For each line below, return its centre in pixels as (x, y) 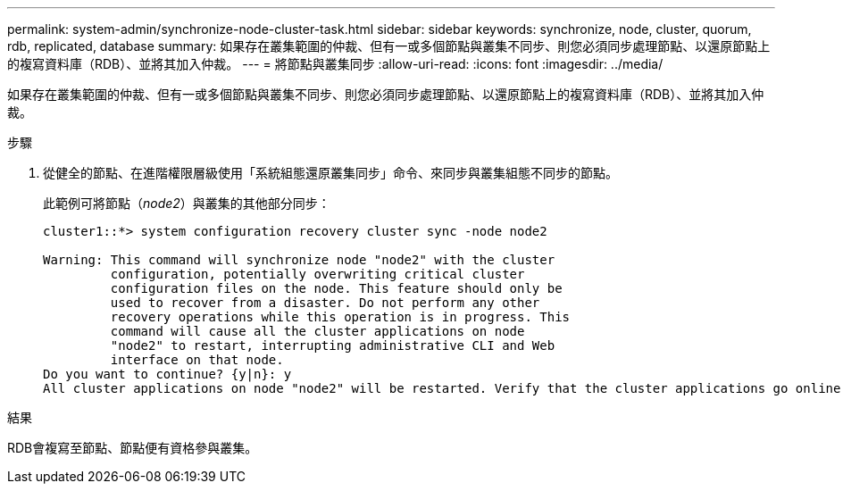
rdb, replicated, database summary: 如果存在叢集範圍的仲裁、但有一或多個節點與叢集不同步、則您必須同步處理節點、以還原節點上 (389, 46)
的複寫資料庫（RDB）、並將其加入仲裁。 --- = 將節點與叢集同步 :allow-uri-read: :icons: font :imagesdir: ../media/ (335, 64)
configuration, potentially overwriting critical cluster (317, 274)
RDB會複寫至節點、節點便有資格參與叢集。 (133, 448)
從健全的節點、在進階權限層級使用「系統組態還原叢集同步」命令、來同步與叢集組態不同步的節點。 (330, 173)
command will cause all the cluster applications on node (317, 331)
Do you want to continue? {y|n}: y (167, 374)
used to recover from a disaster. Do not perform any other (325, 303)
